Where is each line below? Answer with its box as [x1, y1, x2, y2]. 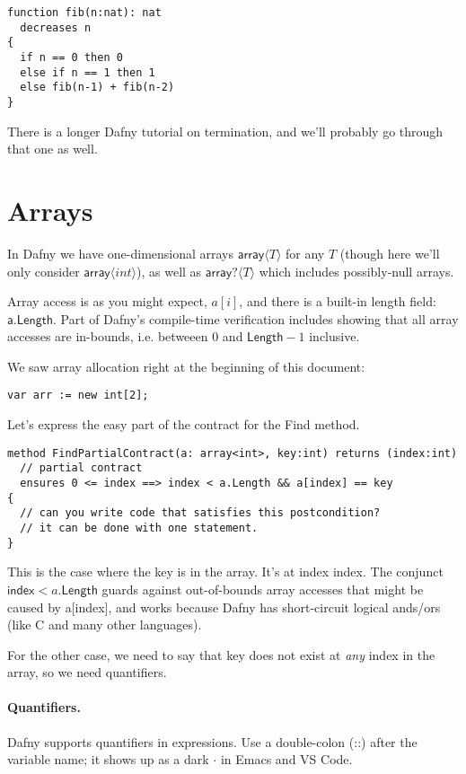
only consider [7, 261, 80, 280]
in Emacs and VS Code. [220, 750, 353, 769]
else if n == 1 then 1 [20, 66, 155, 79]
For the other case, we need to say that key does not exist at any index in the [7, 645, 435, 664]
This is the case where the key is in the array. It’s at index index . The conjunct [7, 562, 444, 581]
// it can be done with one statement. [20, 522, 259, 534]
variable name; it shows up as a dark [7, 750, 209, 769]
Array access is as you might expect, [7, 292, 207, 311]
